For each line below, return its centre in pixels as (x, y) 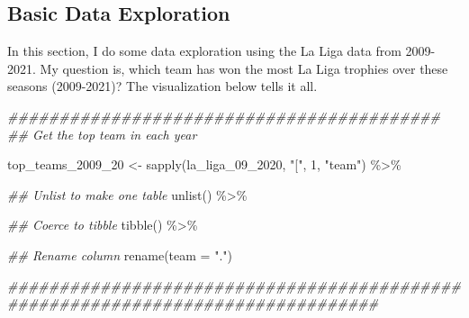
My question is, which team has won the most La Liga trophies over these (244, 68)
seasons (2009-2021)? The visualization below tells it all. (162, 86)
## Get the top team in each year (102, 134)
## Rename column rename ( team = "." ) (120, 254)
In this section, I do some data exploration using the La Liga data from (204, 51)
